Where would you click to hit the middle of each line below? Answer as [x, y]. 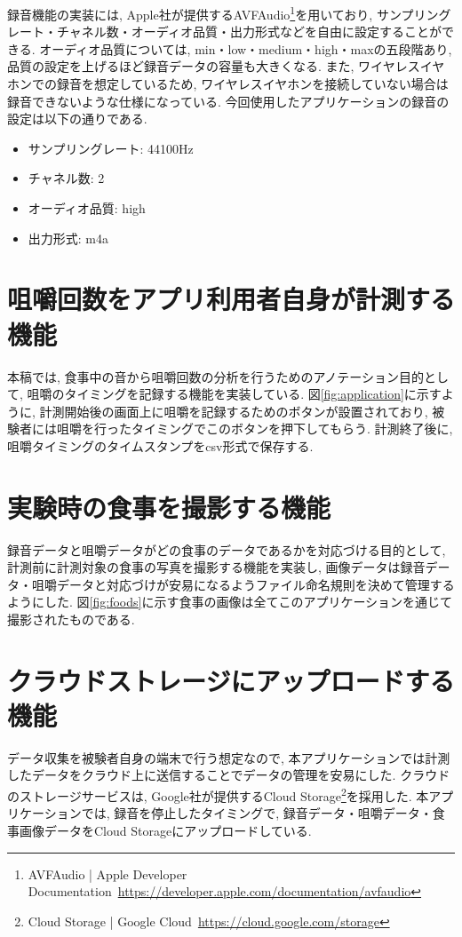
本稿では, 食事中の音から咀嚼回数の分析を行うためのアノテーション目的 [216, 376]
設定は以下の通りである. [77, 119]
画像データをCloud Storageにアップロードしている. [165, 830]
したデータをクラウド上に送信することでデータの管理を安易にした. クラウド [229, 775]
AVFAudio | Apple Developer [108, 873]
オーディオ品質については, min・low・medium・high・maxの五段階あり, [246, 48]
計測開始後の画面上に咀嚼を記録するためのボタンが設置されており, [234, 411]
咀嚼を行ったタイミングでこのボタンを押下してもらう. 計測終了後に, [255, 429]
